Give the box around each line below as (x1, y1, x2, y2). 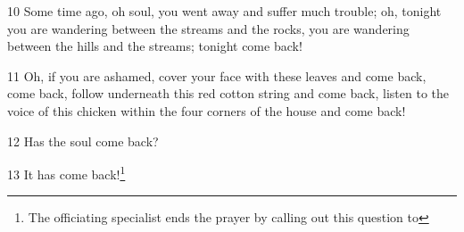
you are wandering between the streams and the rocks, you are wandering (7, 19, 410, 37)
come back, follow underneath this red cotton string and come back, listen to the (7, 84, 449, 103)
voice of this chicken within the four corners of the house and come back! (7, 101, 406, 120)
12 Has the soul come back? (7, 131, 159, 150)
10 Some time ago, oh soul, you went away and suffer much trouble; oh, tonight (7, 2, 442, 20)
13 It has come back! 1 (7, 162, 126, 183)
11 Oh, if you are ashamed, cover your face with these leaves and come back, (7, 66, 427, 85)
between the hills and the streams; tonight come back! (7, 37, 302, 55)
